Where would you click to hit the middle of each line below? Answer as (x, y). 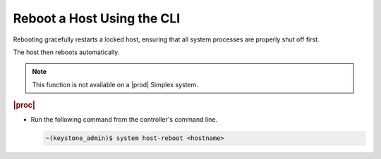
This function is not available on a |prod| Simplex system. (115, 84)
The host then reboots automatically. (66, 52)
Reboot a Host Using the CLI (97, 18)
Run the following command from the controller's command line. (124, 120)
